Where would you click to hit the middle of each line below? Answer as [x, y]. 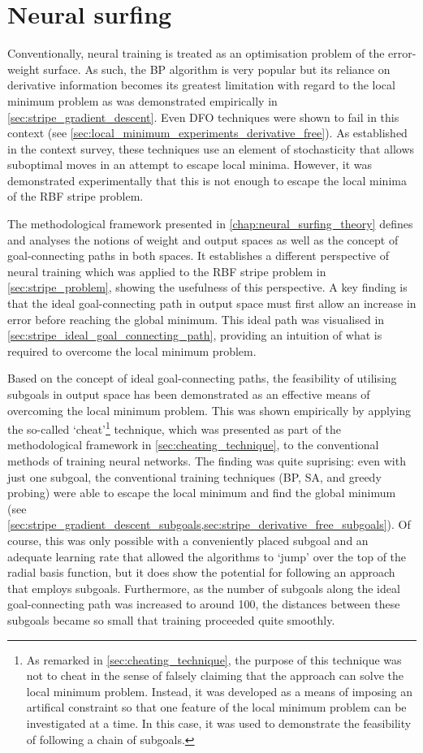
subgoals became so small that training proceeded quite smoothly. [171, 619]
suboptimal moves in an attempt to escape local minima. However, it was [190, 164]
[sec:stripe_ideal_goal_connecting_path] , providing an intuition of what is [195, 335]
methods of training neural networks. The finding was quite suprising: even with [207, 461]
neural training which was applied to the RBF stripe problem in [167, 271]
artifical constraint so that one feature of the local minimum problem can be [216, 707]
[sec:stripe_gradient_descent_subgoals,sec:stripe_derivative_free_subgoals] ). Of [209, 524]
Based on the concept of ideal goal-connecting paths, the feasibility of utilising [202, 378]
